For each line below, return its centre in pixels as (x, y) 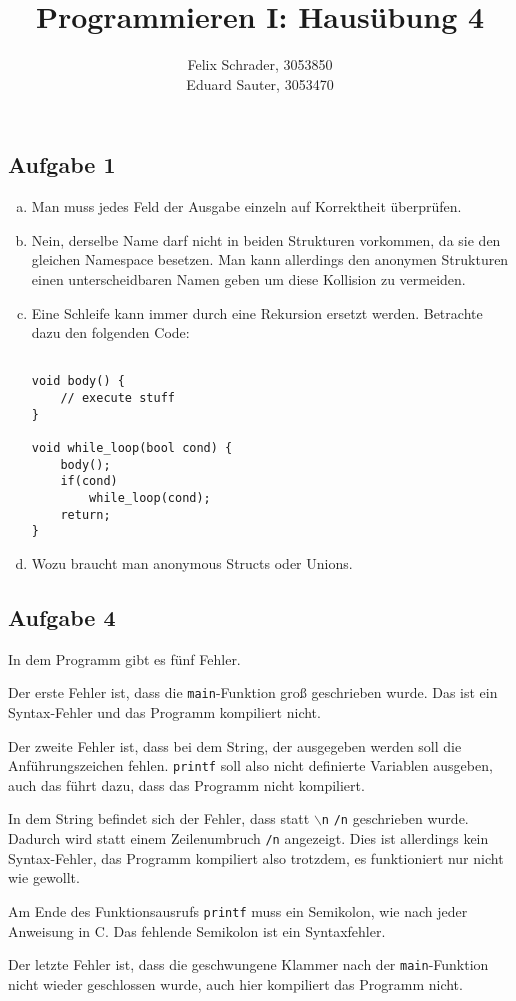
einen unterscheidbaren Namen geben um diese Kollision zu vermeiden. (248, 278)
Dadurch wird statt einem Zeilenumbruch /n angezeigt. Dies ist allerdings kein (248, 838)
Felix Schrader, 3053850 (260, 64)
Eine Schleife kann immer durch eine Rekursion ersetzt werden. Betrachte (257, 312)
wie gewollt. (44, 877)
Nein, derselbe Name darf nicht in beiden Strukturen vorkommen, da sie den (266, 239)
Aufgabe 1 (62, 164)
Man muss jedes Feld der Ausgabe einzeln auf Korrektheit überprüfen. (246, 206)
